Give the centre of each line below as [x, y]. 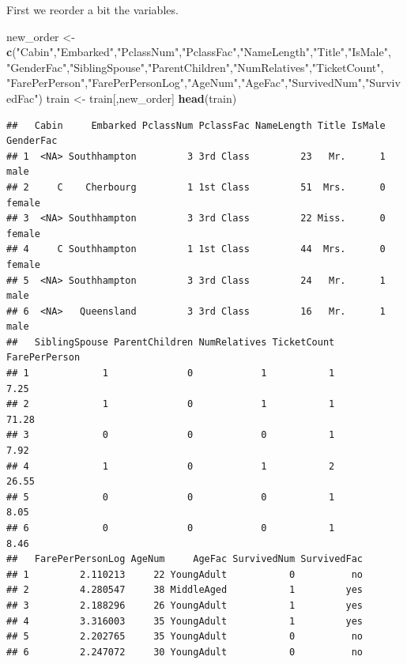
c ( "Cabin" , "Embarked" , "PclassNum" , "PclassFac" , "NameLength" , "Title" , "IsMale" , [199, 52]
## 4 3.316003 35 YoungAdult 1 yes [185, 621]
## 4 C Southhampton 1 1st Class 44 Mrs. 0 [196, 249]
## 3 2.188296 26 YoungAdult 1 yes [185, 605]
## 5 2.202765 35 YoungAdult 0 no [185, 637]
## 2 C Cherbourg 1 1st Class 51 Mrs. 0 [196, 187]
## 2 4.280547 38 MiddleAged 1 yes [185, 590]
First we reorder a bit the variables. [92, 9]
